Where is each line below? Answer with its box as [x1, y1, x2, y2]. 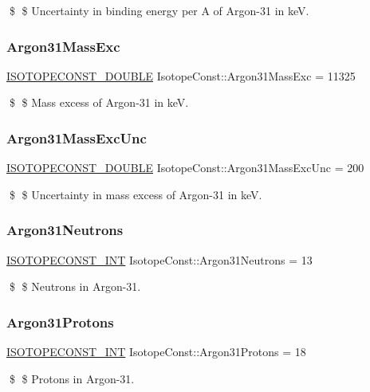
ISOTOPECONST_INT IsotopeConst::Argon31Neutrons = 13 [6, 251, 313, 268]
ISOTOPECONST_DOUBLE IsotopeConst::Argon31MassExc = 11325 [6, 67, 356, 84]
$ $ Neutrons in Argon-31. [9, 278, 141, 295]
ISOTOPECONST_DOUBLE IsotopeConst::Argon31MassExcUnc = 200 [6, 159, 364, 176]
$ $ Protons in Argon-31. [9, 370, 135, 386]
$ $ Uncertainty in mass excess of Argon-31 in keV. [9, 186, 262, 202]
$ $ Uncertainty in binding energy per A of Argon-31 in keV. [9, 2, 309, 18]
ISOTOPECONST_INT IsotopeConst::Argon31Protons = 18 [6, 343, 306, 360]
